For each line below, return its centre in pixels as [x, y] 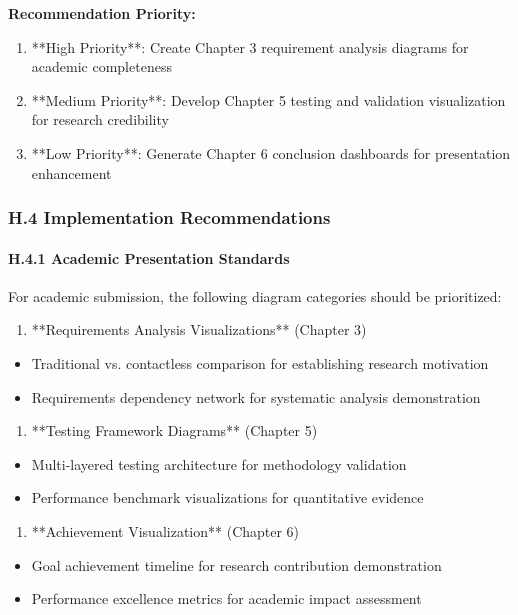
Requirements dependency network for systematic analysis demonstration [256, 396]
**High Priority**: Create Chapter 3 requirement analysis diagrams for [250, 46]
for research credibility [100, 119]
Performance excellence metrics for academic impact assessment [226, 598]
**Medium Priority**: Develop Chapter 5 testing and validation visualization [268, 99]
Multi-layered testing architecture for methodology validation [219, 463]
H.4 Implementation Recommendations [169, 217]
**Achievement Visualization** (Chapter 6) [165, 530]
